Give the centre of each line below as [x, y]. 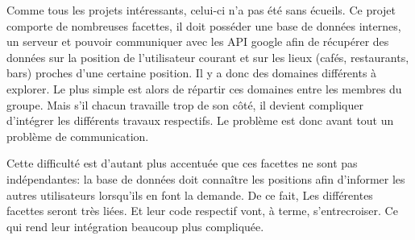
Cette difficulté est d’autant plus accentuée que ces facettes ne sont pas [182, 163]
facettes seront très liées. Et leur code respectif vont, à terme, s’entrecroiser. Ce [202, 211]
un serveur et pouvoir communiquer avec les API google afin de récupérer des [198, 41]
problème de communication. [78, 136]
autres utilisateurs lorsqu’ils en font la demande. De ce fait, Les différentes [190, 194]
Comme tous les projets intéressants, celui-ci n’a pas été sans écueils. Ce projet [201, 10]
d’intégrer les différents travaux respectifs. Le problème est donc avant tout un [200, 120]
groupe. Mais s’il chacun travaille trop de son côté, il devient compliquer [185, 104]
